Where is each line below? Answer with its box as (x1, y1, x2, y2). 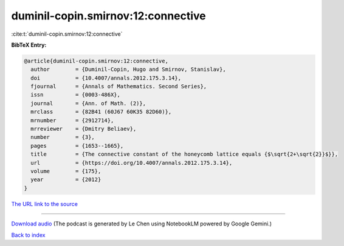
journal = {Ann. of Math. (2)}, (30, 100, 146, 107)
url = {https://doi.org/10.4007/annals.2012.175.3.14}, (30, 159, 233, 166)
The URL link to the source (11, 200, 78, 207)
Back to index (11, 231, 46, 239)
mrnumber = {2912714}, (30, 117, 114, 124)
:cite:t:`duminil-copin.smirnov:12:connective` (11, 30, 123, 38)
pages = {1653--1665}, (30, 142, 124, 149)
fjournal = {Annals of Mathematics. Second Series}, (30, 83, 207, 90)
